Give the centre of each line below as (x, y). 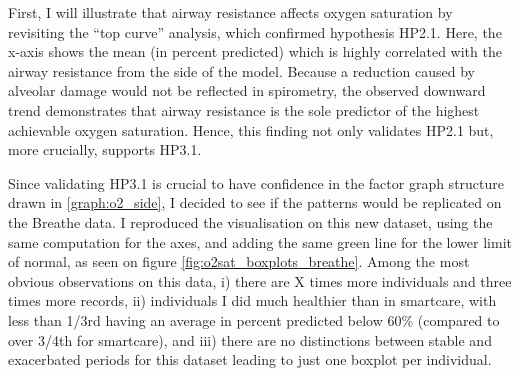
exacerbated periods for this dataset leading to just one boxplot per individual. (250, 359)
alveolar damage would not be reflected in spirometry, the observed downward (247, 90)
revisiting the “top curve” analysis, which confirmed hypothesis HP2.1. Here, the (255, 31)
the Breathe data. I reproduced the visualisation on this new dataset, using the (250, 221)
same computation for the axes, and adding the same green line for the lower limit (260, 241)
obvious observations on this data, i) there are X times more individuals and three (260, 280)
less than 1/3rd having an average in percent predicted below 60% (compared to (254, 319)
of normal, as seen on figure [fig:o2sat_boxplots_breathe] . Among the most (239, 261)
